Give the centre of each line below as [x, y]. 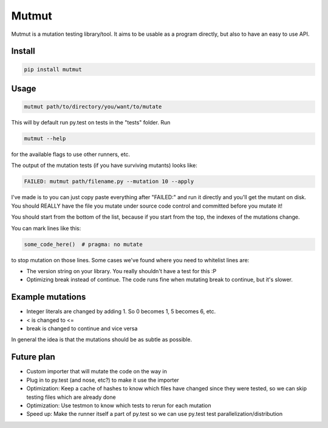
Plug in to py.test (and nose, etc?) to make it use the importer [103, 380]
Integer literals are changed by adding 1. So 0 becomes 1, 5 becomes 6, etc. [121, 311]
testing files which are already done [71, 397]
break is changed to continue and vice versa [82, 328]
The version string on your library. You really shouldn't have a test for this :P [121, 271]
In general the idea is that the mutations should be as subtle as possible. [102, 339]
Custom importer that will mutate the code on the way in [97, 372]
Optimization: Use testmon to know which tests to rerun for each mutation [119, 405]
